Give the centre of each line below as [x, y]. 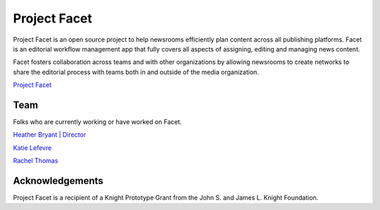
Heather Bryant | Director [50, 135]
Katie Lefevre [32, 147]
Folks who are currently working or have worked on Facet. [97, 122]
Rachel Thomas [36, 161]
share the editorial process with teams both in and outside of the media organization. [136, 72]
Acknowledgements [58, 181]
